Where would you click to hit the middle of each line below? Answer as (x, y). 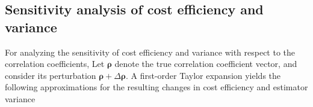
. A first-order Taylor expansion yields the (203, 75)
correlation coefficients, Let (55, 64)
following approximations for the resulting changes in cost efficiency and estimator (156, 87)
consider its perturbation (51, 75)
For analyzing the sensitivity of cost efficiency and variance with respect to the (150, 52)
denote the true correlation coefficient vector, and (206, 64)
